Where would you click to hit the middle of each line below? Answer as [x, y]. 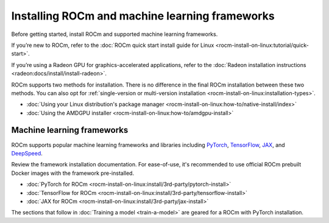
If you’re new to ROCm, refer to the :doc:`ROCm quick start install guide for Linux [113, 45]
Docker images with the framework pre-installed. [73, 173]
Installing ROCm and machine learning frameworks [143, 16]
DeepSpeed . [27, 153]
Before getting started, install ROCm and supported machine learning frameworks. [115, 34]
